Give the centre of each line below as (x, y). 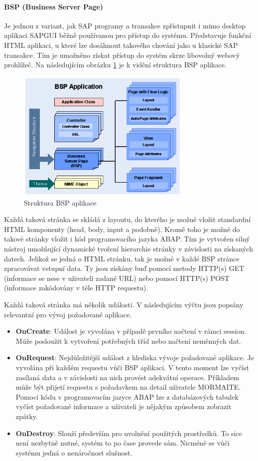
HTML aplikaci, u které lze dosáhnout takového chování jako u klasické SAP (121, 45)
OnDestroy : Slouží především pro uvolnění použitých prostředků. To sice (129, 433)
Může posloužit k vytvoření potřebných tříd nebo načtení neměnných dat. (128, 341)
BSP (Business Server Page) (54, 6)
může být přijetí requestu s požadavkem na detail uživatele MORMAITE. (128, 387)
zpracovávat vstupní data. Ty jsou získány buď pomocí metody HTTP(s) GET (124, 268)
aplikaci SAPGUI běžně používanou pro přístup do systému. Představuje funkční (128, 35)
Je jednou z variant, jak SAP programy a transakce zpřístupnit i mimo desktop (125, 25)
